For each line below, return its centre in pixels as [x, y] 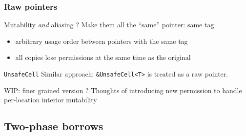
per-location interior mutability [51, 100]
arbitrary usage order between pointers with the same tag [102, 41]
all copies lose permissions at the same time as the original [103, 57]
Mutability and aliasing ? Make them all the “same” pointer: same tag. [110, 25]
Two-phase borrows [54, 126]
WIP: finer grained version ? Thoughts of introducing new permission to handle [123, 90]
